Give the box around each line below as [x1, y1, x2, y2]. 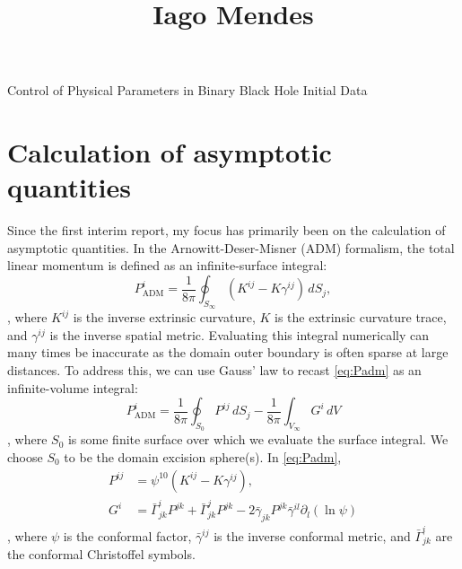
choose [7, 448, 43, 467]
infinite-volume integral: [7, 378, 138, 397]
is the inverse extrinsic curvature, [73, 308, 256, 327]
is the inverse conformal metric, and [214, 526, 411, 545]
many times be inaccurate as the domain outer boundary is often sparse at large [7, 343, 449, 362]
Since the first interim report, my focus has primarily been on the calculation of [7, 221, 446, 240]
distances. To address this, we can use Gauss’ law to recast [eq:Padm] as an [7, 361, 422, 380]
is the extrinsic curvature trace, [275, 308, 447, 327]
